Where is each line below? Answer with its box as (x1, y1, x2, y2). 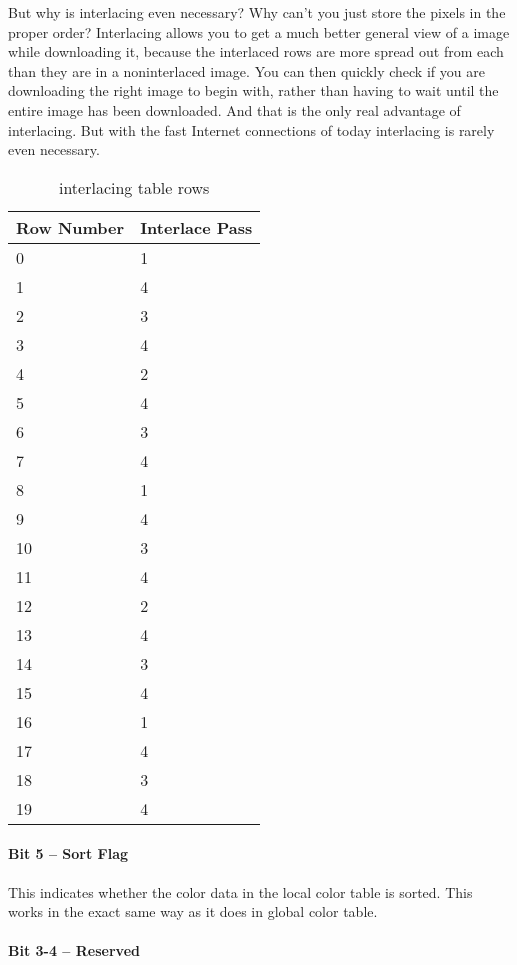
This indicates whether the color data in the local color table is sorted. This (8, 881, 473, 902)
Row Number (16, 215, 125, 239)
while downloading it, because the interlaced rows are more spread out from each (8, 41, 504, 62)
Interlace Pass (140, 215, 253, 239)
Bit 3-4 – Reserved (8, 940, 140, 961)
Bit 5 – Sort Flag (8, 843, 129, 864)
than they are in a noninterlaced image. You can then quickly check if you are (8, 60, 485, 81)
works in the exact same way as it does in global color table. (8, 901, 378, 922)
